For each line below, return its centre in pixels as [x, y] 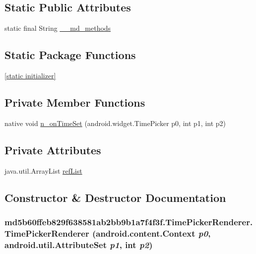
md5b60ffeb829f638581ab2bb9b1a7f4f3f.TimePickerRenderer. [129, 222]
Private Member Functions [75, 102]
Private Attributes [53, 150]
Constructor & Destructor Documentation [115, 197]
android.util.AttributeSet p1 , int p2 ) [79, 244]
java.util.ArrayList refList [43, 170]
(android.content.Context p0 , [151, 233]
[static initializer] [30, 75]
